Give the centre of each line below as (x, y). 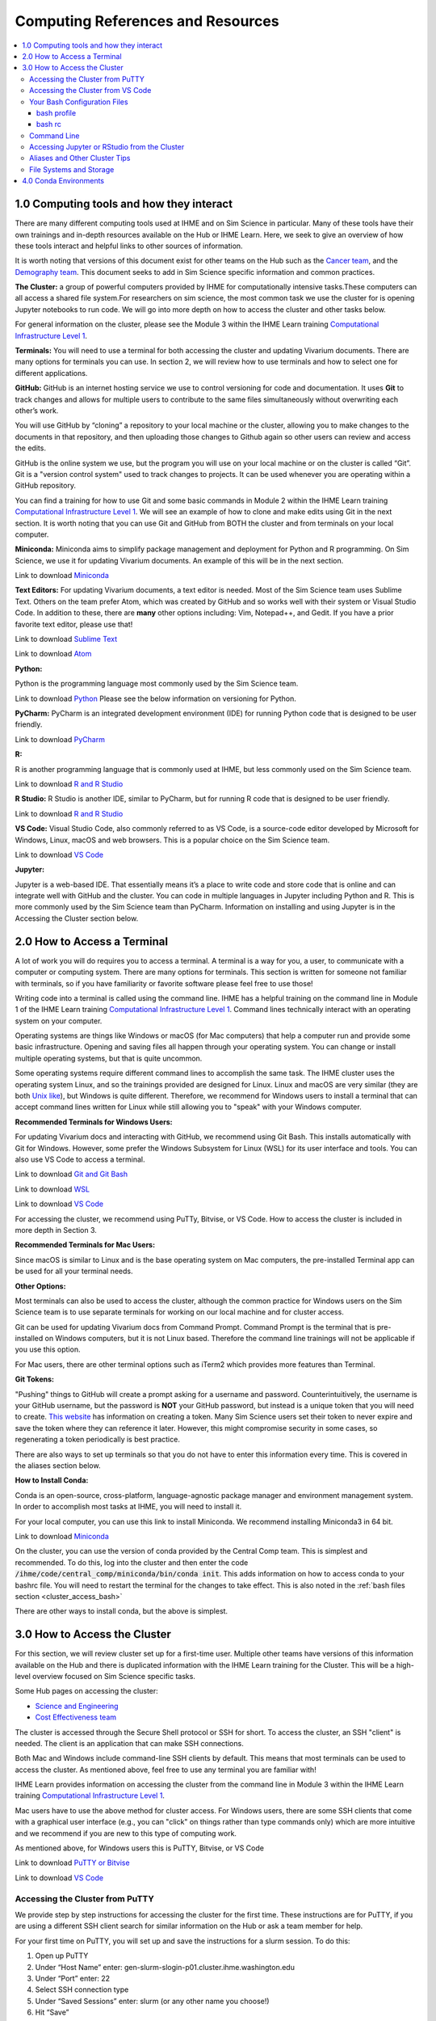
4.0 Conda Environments (63, 181)
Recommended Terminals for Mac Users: (85, 1245)
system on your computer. (59, 1021)
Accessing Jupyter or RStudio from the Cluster (107, 147)
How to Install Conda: (52, 1480)
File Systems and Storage (72, 169)
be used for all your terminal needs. (74, 1271)
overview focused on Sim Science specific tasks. (114, 1676)
